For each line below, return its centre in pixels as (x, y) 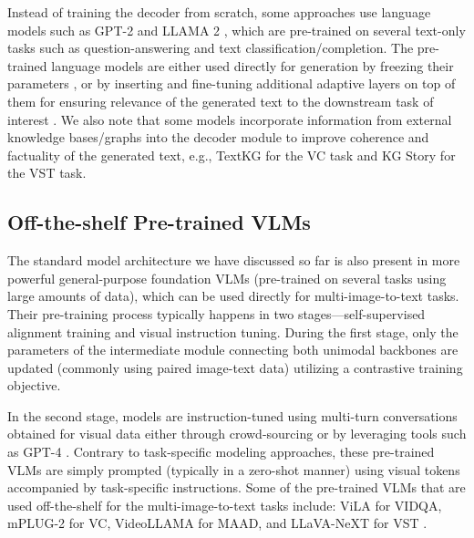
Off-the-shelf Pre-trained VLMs (159, 222)
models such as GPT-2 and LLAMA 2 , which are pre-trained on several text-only (237, 30)
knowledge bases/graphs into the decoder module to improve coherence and (218, 137)
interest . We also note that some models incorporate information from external (230, 119)
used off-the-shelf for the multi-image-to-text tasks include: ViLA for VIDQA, (225, 505)
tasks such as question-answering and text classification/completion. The (211, 48)
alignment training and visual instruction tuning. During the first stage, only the (233, 331)
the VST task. (47, 173)
